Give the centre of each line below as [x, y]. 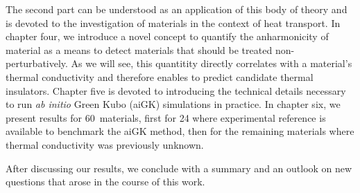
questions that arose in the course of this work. [105, 182]
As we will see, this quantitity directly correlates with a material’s [212, 63]
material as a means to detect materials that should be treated [139, 49]
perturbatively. [37, 63]
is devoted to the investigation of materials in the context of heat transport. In [173, 22]
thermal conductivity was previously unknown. [105, 144]
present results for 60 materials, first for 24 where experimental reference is [166, 117]
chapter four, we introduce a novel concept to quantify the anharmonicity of [167, 36]
